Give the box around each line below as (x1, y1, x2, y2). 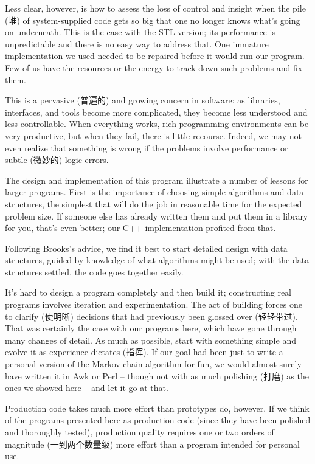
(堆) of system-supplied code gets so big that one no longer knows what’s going (5, 13, 300, 26)
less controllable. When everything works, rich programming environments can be (5, 117, 309, 130)
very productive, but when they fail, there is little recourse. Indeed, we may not (5, 129, 302, 142)
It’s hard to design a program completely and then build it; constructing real (5, 286, 292, 299)
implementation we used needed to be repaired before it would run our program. (5, 49, 305, 62)
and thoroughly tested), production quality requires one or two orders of (5, 426, 274, 438)
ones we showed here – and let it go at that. (5, 381, 168, 394)
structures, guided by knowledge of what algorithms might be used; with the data (5, 254, 310, 266)
